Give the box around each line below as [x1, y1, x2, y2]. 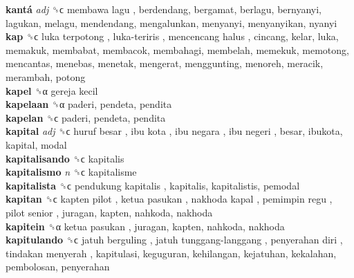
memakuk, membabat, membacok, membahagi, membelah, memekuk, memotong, [6, 42, 349, 57]
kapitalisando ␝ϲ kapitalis [6, 151, 124, 165]
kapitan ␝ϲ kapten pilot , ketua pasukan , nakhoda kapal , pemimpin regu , [6, 192, 333, 206]
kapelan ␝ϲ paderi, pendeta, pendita [6, 110, 166, 124]
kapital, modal [6, 137, 67, 151]
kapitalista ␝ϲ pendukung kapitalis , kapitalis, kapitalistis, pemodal [6, 178, 300, 192]
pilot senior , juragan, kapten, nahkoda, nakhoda [6, 205, 213, 219]
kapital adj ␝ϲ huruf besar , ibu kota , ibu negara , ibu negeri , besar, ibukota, [6, 124, 343, 138]
